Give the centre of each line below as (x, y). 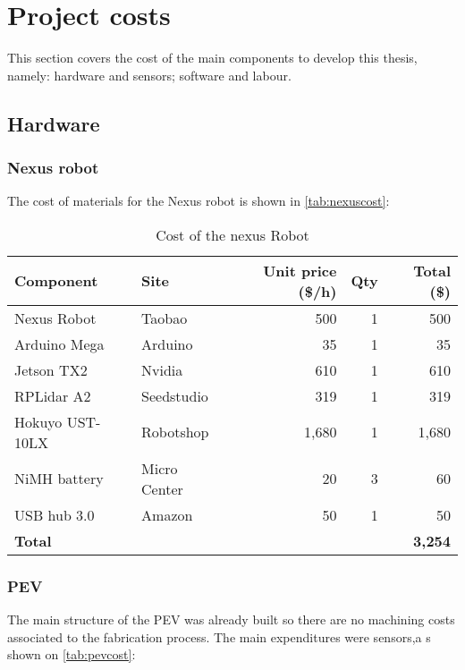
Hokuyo (38, 421)
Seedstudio (175, 395)
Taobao (165, 318)
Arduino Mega (59, 343)
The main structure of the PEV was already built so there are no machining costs (231, 619)
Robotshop (175, 432)
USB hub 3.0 (55, 514)
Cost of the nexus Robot (232, 234)
